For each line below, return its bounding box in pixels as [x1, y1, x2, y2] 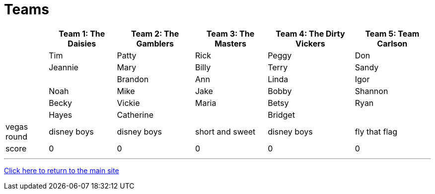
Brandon [117, 74, 149, 84]
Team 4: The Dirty [276, 28, 345, 39]
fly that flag [355, 126, 398, 137]
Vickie [117, 97, 140, 108]
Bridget [268, 109, 295, 120]
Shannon [355, 86, 388, 96]
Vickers [295, 38, 325, 48]
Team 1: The [59, 28, 105, 39]
